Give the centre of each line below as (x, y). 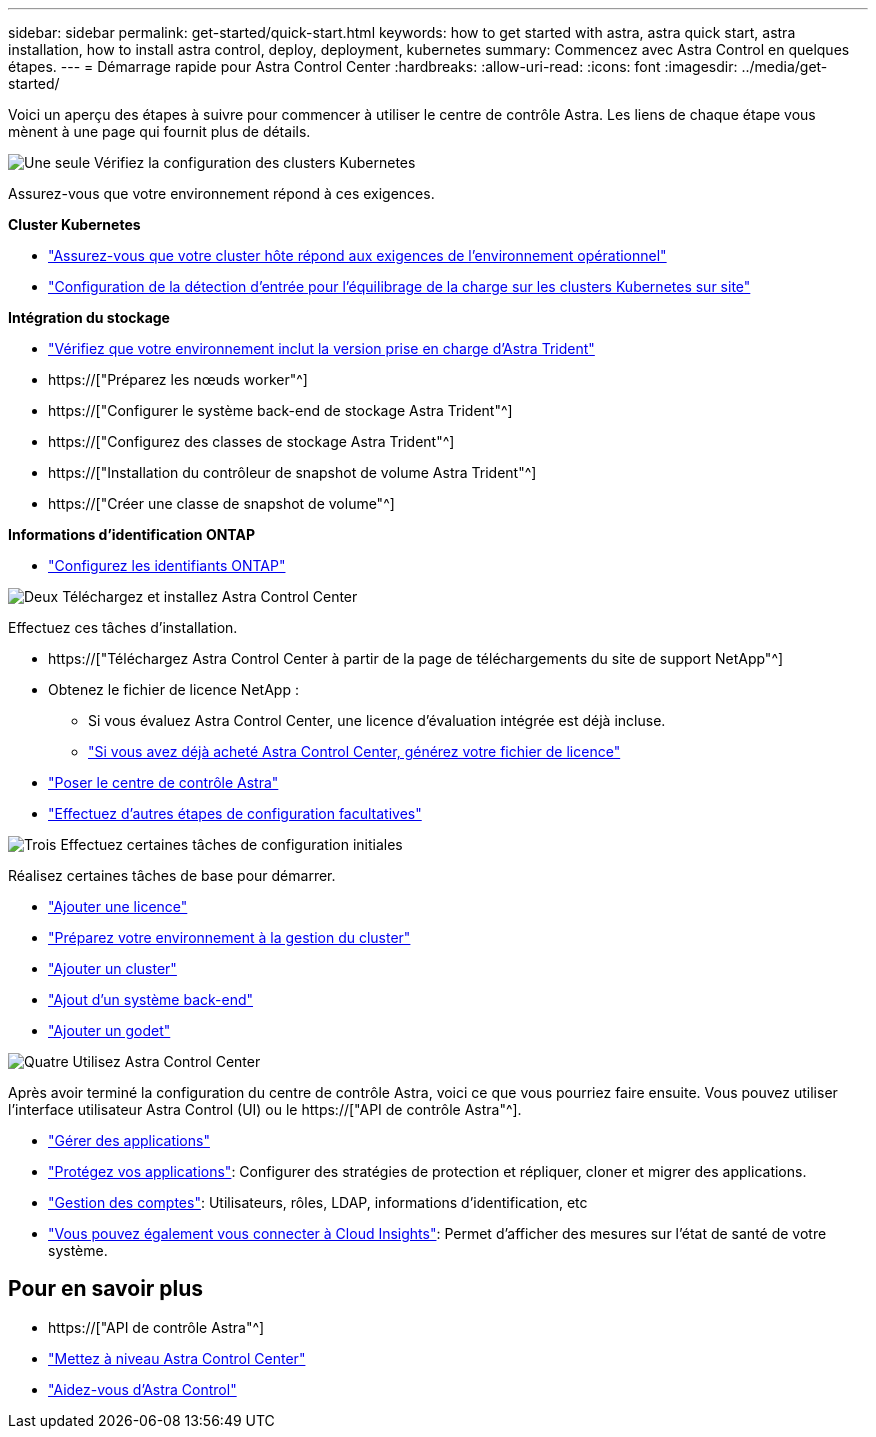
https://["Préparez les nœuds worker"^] (178, 379)
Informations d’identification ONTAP (131, 534)
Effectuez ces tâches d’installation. (123, 627)
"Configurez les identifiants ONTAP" (167, 565)
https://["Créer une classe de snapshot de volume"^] (221, 503)
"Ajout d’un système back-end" (151, 999)
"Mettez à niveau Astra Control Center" (177, 1358)
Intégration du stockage (89, 317)
